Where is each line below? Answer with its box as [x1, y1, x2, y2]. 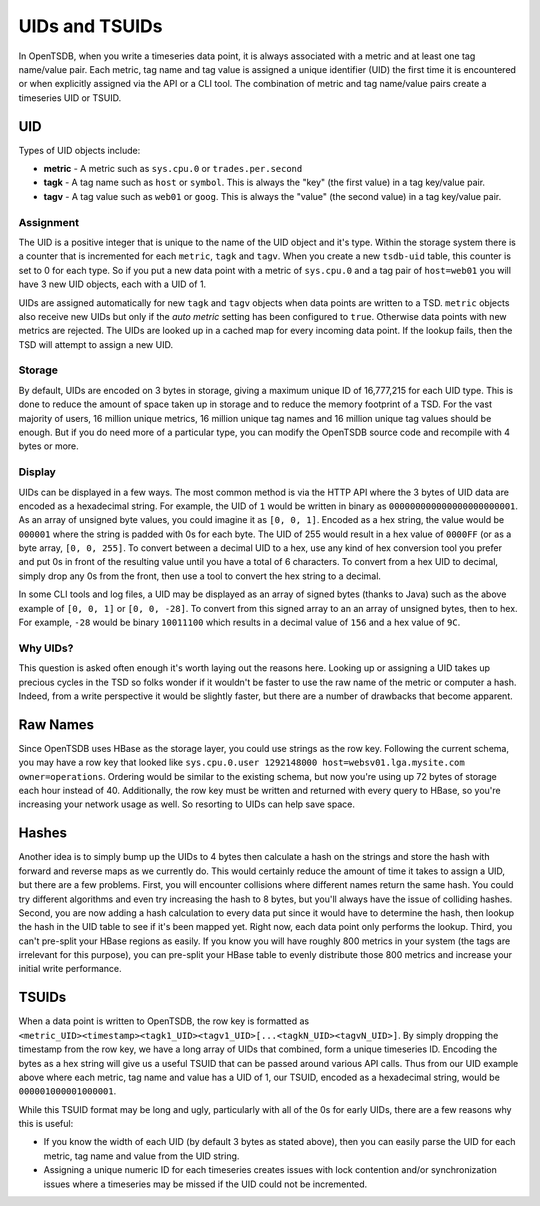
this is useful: [18, 1118, 74, 1130]
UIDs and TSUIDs [18, 15, 163, 37]
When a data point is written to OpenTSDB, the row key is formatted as [18, 1015, 310, 1027]
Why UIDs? [18, 641, 74, 655]
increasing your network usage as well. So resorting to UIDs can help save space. [18, 798, 355, 810]
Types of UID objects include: [18, 144, 141, 156]
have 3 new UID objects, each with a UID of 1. [18, 278, 207, 290]
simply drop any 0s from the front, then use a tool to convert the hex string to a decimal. [18, 570, 382, 582]
